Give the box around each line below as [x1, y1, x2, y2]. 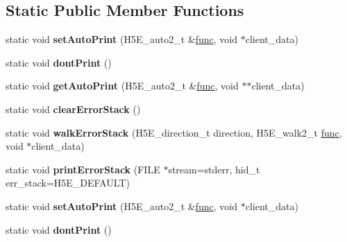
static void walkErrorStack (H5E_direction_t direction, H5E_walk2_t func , [6, 125, 342, 139]
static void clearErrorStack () [6, 101, 141, 116]
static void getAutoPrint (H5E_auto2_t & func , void [6, 78, 239, 93]
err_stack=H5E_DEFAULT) [6, 175, 130, 190]
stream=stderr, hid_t [168, 162, 260, 176]
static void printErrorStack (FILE [6, 162, 160, 176]
